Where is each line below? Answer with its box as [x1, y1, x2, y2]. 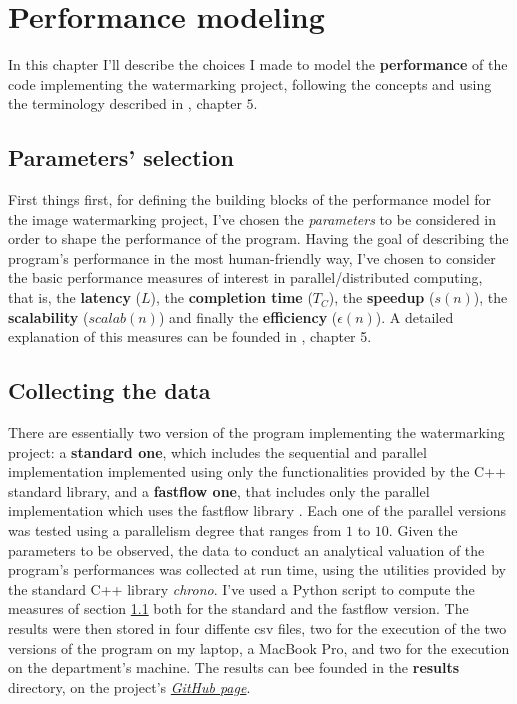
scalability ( [8, 306, 89, 327]
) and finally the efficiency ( [158, 306, 338, 327]
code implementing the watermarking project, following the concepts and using [8, 73, 492, 94]
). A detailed [375, 306, 454, 327]
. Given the [388, 520, 458, 541]
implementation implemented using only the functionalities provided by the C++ [8, 461, 507, 482]
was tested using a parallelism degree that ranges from [8, 520, 342, 541]
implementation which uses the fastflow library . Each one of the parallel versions [8, 500, 507, 521]
